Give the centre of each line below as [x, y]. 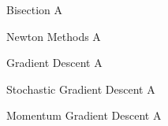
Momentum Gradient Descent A [84, 115]
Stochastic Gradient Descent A [81, 89]
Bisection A [35, 9]
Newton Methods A [54, 36]
